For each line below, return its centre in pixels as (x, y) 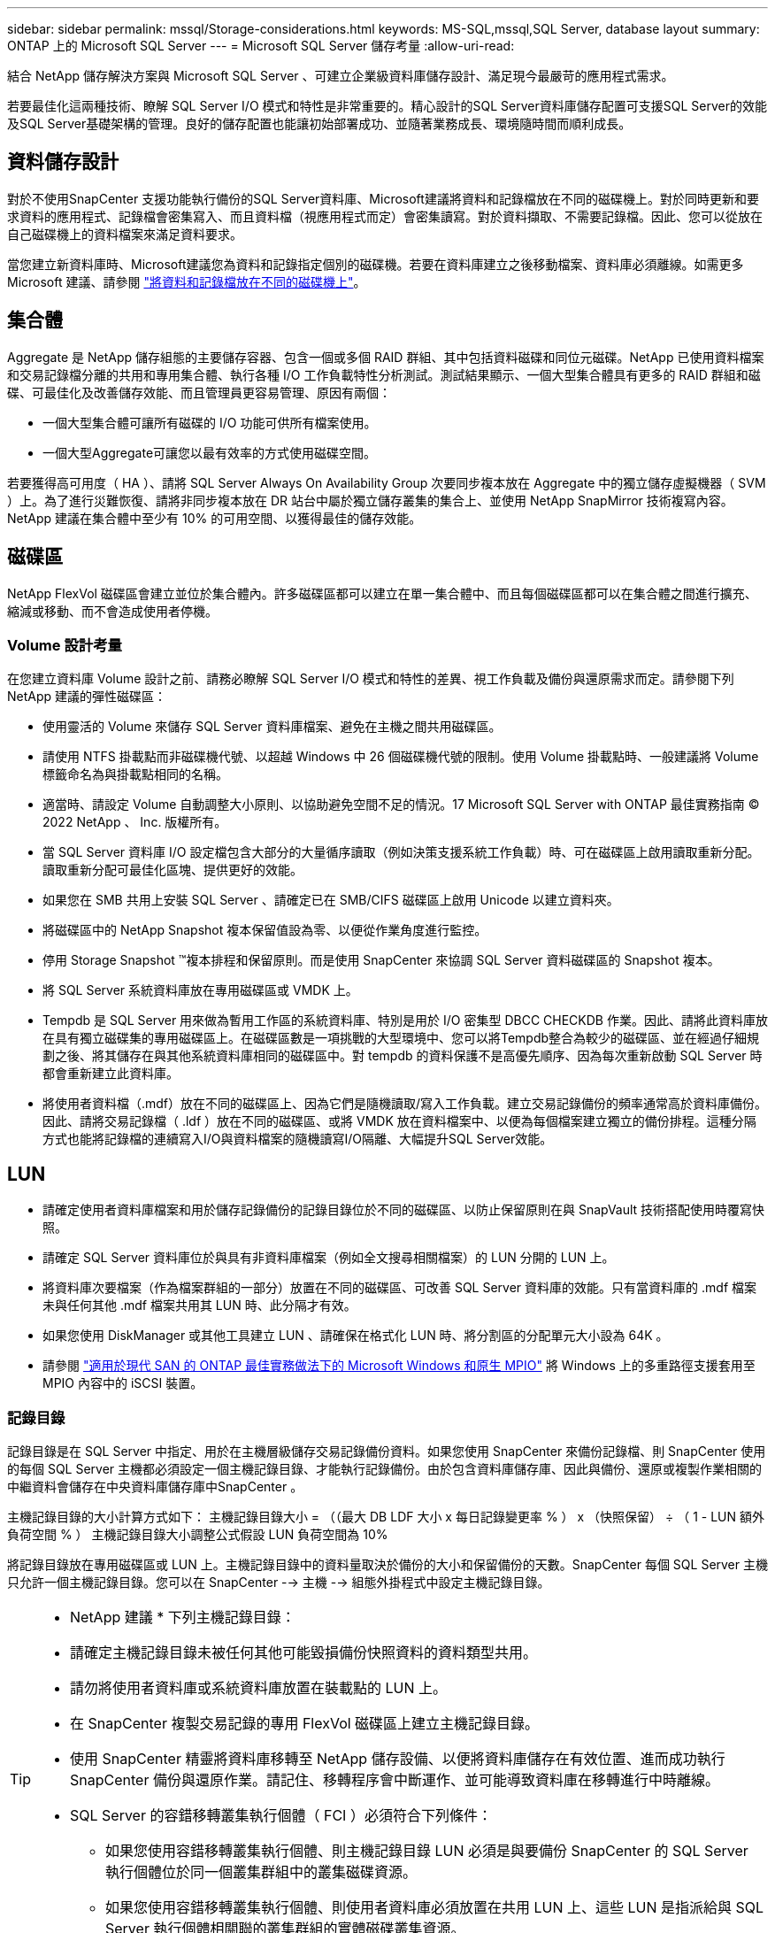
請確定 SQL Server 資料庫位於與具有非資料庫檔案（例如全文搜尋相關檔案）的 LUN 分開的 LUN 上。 (329, 1258)
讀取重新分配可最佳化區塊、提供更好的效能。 (173, 870)
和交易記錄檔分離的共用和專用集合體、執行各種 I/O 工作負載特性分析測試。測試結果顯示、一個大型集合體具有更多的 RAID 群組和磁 (384, 374)
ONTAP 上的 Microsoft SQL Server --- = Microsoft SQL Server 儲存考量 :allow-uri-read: (261, 46)
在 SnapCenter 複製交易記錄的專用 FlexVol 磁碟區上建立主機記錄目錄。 (305, 1723)
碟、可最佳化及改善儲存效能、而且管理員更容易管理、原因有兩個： (199, 392)
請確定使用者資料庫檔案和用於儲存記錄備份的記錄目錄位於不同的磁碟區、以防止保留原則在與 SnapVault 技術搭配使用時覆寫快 (404, 1210)
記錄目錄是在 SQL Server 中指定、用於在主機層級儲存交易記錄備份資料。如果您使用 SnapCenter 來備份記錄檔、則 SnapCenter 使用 (387, 1451)
